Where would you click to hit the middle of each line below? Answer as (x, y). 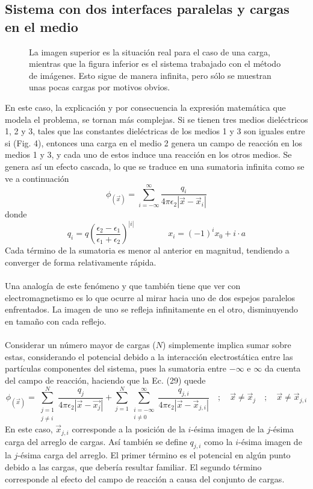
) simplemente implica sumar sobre (227, 345)
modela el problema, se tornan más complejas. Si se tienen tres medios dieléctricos (156, 119)
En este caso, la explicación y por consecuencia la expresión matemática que (145, 107)
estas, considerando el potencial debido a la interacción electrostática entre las (149, 356)
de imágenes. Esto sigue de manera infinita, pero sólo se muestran (150, 75)
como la (218, 441)
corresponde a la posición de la (129, 429)
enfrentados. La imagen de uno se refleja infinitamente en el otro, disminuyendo (152, 309)
